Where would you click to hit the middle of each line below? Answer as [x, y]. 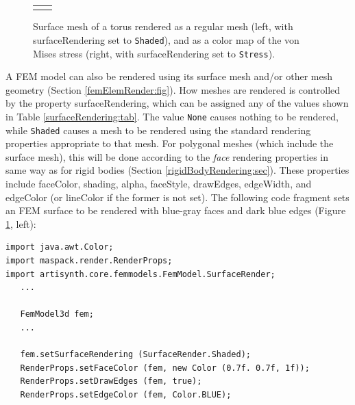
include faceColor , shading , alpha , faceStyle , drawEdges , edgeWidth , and [159, 184]
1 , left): [21, 223]
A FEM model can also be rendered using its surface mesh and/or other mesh [169, 76]
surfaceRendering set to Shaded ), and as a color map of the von [166, 39]
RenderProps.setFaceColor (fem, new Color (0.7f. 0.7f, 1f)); [165, 368]
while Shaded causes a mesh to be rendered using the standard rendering [158, 130]
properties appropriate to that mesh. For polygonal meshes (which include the [170, 143]
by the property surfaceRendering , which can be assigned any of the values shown [177, 103]
